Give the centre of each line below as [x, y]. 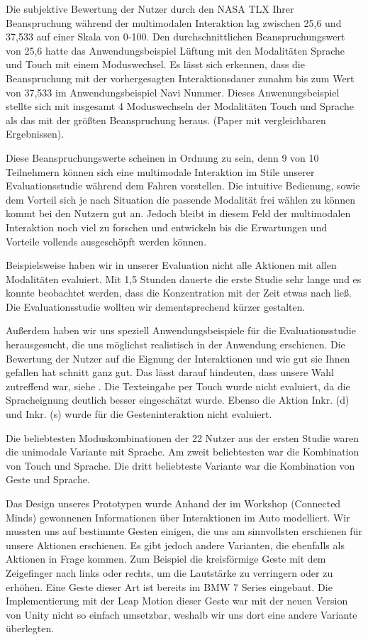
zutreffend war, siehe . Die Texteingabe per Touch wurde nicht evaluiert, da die [178, 386]
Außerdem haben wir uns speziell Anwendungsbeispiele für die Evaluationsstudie [181, 330]
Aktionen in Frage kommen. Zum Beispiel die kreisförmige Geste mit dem [166, 559]
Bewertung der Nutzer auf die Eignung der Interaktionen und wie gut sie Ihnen [178, 358]
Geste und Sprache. [48, 479]
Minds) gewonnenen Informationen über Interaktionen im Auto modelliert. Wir [178, 517]
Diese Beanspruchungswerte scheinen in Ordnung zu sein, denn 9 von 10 [162, 157]
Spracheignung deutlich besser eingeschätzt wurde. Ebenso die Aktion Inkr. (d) [178, 400]
